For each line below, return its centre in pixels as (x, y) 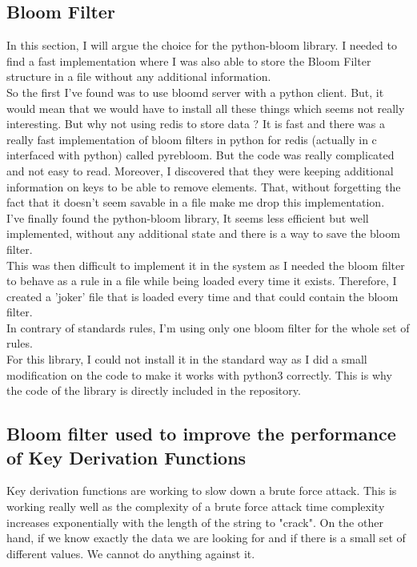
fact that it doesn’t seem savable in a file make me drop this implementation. (196, 202)
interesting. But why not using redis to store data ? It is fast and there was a (196, 124)
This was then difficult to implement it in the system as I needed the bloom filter (206, 265)
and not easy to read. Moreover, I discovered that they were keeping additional (200, 170)
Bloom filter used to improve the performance (201, 434)
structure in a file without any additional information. (139, 76)
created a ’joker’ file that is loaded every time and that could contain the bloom (202, 296)
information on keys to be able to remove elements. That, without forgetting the (204, 186)
